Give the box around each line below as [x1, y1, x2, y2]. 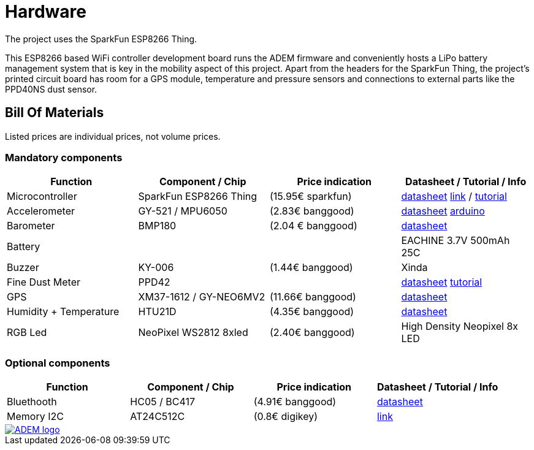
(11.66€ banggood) [270, 291, 356, 303]
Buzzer [7, 261, 39, 274]
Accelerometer [7, 205, 75, 218]
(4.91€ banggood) [253, 395, 337, 408]
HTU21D [138, 305, 177, 318]
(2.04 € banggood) [270, 219, 357, 232]
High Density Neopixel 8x [401, 320, 519, 333]
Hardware [5, 1, 86, 22]
